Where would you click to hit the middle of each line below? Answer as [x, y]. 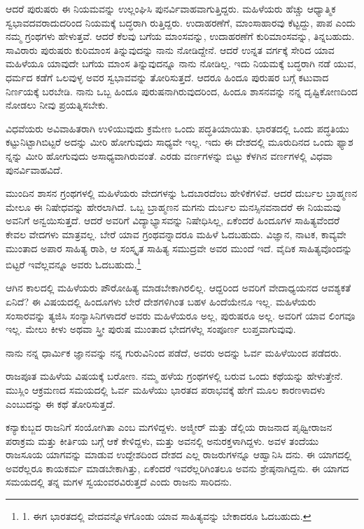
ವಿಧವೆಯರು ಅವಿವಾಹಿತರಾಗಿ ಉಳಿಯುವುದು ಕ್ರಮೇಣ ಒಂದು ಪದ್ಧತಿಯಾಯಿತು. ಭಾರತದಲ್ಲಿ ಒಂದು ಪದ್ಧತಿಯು [177, 128]
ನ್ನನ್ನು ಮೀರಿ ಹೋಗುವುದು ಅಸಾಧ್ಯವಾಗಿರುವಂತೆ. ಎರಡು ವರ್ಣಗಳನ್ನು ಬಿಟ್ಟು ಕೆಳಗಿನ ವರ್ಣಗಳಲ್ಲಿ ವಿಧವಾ [169, 155]
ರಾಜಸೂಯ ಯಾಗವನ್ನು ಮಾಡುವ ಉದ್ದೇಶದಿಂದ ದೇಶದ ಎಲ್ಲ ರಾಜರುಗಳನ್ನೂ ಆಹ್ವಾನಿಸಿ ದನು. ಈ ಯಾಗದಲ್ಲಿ [178, 454]
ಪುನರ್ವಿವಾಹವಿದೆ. [34, 169]
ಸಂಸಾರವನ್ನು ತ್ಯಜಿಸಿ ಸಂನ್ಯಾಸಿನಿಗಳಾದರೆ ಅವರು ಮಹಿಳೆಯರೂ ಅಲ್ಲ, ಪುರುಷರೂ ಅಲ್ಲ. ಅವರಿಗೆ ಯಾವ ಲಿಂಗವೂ [181, 315]
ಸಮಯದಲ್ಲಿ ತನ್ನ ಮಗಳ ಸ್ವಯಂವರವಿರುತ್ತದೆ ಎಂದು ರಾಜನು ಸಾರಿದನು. [119, 482]
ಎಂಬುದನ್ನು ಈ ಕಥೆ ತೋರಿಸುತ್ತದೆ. [61, 403]
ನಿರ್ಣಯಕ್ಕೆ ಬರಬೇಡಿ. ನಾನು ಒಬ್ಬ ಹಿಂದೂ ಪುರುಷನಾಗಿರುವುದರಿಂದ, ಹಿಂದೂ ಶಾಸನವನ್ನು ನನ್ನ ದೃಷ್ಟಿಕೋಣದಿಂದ [182, 91]
